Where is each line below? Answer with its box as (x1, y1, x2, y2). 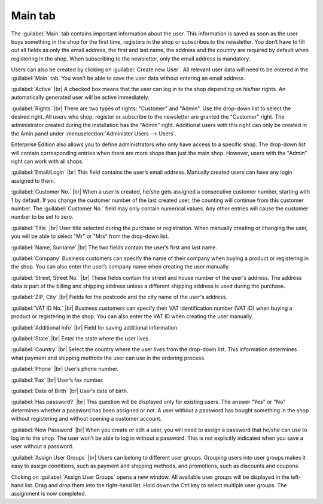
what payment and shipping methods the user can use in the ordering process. (11, 354, 206, 361)
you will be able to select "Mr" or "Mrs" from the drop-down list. (11, 233, 169, 240)
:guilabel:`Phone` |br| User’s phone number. (11, 366, 119, 373)
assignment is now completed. (11, 490, 87, 497)
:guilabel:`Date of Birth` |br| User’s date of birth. (11, 387, 129, 394)
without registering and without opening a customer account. (11, 415, 162, 422)
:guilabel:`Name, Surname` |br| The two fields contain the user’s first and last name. (11, 243, 218, 251)
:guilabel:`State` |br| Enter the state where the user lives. (11, 335, 150, 342)
